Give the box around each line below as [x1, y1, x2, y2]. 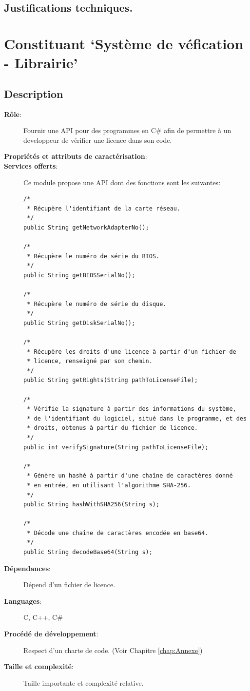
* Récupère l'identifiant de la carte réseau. [27, 205, 181, 212]
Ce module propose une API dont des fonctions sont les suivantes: [23, 177, 221, 187]
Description [4, 86, 63, 101]
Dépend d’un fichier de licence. [23, 579, 115, 590]
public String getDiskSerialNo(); [23, 319, 135, 326]
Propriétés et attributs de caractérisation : [4, 151, 147, 161]
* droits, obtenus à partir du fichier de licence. [27, 424, 198, 432]
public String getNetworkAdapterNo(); [23, 224, 149, 231]
